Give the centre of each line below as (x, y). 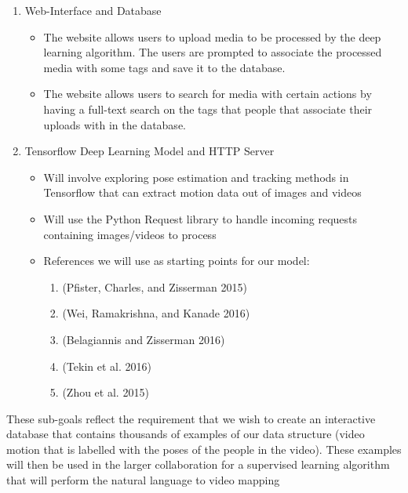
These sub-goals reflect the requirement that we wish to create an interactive (191, 418)
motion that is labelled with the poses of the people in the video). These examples (204, 449)
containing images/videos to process (130, 234)
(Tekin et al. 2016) (107, 366)
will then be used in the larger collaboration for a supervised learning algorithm (198, 464)
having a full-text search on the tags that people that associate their (208, 109)
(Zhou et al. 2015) (106, 392)
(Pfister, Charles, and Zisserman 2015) (155, 286)
